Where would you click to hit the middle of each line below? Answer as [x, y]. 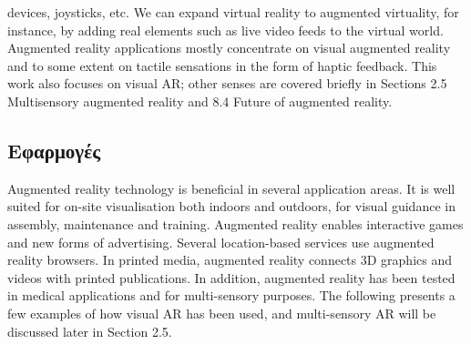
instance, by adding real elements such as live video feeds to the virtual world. [225, 30]
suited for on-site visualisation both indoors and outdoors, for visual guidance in [231, 206]
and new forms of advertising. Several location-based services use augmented [221, 242]
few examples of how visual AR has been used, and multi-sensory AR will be [222, 313]
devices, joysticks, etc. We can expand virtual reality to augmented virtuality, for [233, 12]
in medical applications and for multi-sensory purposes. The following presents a [231, 295]
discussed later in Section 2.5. [90, 331]
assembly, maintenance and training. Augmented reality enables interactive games [235, 223]
